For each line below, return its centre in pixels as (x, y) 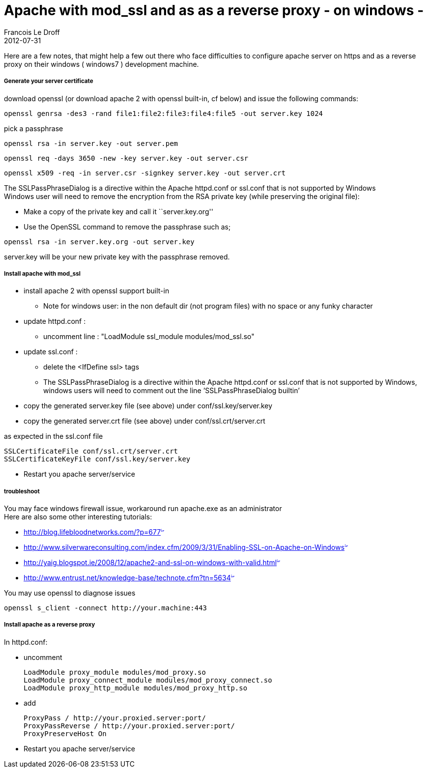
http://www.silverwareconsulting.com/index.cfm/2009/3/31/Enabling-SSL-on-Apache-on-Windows (184, 547)
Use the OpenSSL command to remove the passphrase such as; (127, 227)
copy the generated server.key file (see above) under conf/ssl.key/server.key (148, 406)
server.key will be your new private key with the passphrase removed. (117, 257)
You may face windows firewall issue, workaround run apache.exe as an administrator (143, 509)
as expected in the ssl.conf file (54, 436)
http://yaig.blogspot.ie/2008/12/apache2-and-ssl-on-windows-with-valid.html (150, 563)
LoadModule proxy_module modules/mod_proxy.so (115, 672)
